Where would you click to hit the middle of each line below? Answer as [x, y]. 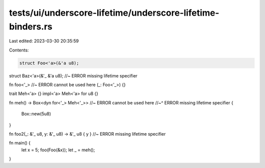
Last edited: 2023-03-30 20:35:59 [44, 41]
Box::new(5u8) [36, 114]
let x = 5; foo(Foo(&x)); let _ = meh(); [58, 150]
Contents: [19, 50]
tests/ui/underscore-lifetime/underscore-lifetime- [114, 13]
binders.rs [31, 26]
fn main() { [20, 143]
